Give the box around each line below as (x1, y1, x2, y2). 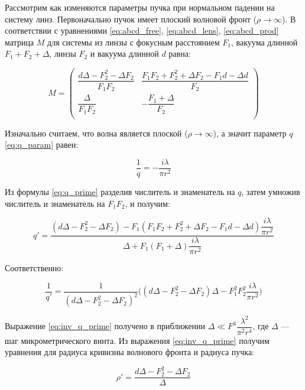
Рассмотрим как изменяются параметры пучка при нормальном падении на (5, 1, 275, 13)
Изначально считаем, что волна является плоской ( (5, 126, 188, 139)
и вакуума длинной (90, 47, 159, 60)
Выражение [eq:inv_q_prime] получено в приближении (5, 320, 205, 332)
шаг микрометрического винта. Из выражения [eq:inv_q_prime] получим (5, 334, 270, 346)
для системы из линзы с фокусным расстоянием (47, 35, 220, 48)
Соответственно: (5, 262, 64, 274)
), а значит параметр (213, 126, 287, 139)
